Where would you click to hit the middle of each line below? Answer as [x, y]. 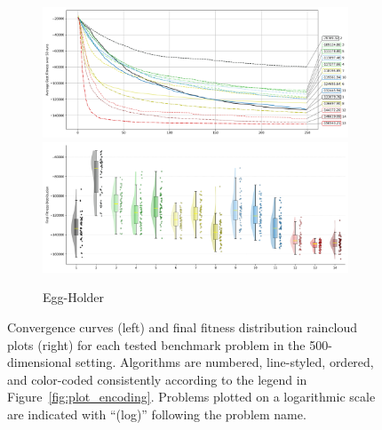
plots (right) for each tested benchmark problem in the [156, 344]
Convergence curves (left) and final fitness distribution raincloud [183, 327]
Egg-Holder [74, 297]
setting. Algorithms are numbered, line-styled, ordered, [225, 362]
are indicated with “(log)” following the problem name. [157, 414]
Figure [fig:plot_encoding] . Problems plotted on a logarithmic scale [191, 397]
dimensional [40, 362]
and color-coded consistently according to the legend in [157, 379]
